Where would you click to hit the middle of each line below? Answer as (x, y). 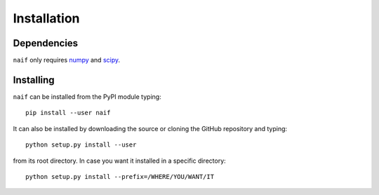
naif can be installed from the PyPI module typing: (87, 96)
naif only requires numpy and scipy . (67, 60)
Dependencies (46, 43)
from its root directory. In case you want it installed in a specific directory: (119, 161)
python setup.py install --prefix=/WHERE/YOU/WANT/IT (120, 176)
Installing (34, 80)
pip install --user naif (68, 113)
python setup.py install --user (81, 145)
